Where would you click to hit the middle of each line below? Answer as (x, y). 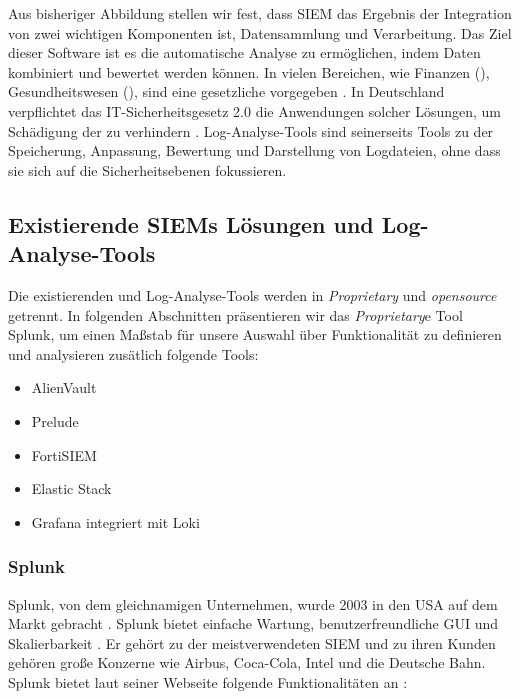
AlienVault (64, 387)
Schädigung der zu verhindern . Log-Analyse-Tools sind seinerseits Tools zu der (251, 130)
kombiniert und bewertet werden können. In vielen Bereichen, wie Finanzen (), (249, 71)
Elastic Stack (71, 488)
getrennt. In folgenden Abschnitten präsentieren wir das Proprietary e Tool (235, 314)
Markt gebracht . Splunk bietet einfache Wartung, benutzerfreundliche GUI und (253, 623)
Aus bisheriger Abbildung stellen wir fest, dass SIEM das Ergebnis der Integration (260, 13)
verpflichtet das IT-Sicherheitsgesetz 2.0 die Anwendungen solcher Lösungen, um (255, 110)
